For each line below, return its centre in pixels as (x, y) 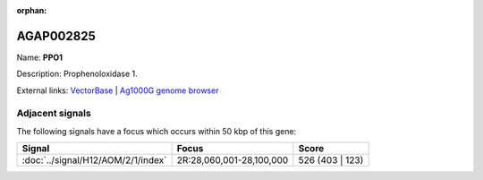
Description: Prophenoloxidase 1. (77, 74)
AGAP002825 (56, 36)
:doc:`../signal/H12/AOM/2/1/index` (94, 160)
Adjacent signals (54, 114)
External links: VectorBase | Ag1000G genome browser (118, 90)
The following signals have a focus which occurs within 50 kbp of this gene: (157, 131)
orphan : (32, 10)
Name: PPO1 (39, 57)
